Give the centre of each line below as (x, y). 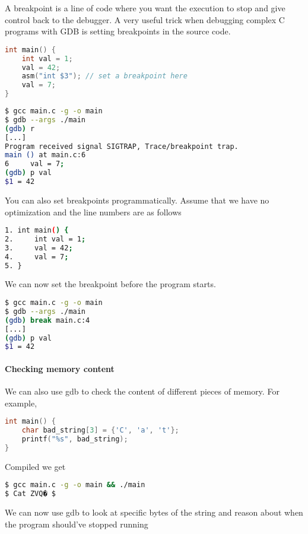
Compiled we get (35, 466)
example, (21, 403)
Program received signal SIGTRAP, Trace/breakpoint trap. (122, 146)
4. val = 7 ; (37, 257)
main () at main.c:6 (45, 155)
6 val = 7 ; (35, 164)
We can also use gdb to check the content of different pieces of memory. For (142, 391)
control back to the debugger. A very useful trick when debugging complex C (145, 19)
